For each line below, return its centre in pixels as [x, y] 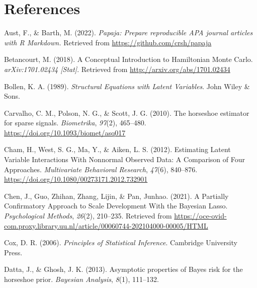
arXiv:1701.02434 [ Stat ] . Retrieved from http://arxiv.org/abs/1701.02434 [117, 69]
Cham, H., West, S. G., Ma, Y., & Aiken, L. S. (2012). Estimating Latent [117, 149]
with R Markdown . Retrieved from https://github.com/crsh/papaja [108, 42]
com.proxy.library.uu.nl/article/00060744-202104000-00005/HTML [106, 225]
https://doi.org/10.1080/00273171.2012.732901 [76, 179]
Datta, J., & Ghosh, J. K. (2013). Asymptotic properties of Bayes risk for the [123, 269]
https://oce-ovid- [200, 216]
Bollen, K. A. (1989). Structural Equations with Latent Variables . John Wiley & [127, 86]
